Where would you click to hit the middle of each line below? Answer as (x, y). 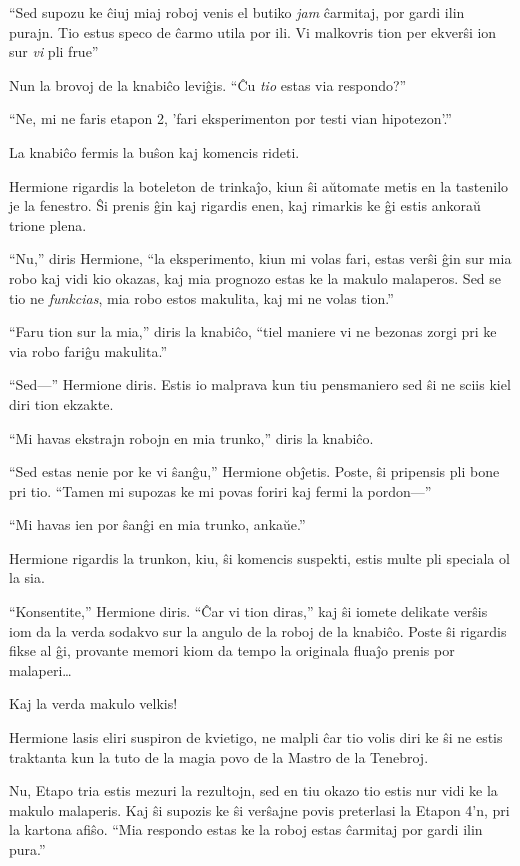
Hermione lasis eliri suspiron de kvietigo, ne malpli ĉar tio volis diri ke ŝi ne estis (256, 737)
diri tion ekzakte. (61, 403)
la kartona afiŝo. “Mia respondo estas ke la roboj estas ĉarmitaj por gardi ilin (246, 829)
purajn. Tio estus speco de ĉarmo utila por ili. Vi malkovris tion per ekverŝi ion (253, 31)
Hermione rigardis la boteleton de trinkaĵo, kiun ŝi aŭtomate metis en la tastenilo (259, 185)
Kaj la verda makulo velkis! (93, 703)
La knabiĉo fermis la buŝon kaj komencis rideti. (154, 151)
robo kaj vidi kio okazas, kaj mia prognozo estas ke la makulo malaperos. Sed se (255, 277)
